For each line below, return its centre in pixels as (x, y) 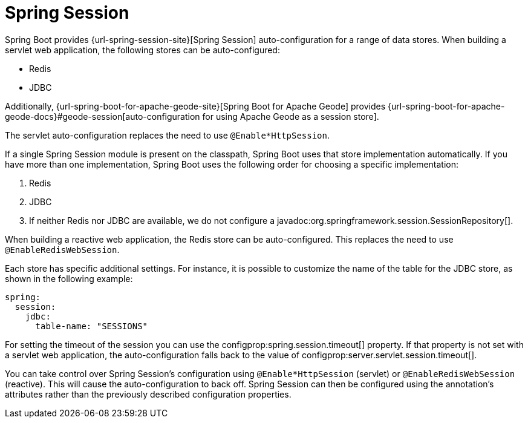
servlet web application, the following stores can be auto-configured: (142, 50)
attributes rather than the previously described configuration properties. (148, 394)
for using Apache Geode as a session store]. (291, 116)
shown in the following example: (69, 278)
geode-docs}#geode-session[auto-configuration (103, 116)
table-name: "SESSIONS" (92, 326)
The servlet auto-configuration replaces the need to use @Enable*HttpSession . (168, 135)
